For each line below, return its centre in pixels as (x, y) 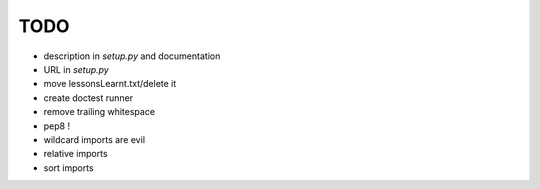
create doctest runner (88, 97)
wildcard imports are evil (94, 139)
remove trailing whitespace (99, 112)
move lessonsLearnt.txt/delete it (110, 84)
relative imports (76, 154)
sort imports (68, 167)
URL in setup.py (76, 69)
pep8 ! (56, 126)
